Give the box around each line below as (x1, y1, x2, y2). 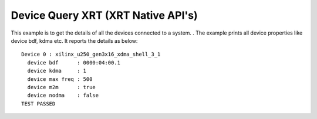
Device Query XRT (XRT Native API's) (11, 9, 198, 22)
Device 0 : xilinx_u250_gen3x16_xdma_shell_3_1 (21, 51, 161, 58)
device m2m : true (27, 84, 96, 90)
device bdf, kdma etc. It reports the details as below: (11, 37, 138, 44)
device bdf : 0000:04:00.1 (27, 59, 120, 66)
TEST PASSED (21, 100, 56, 107)
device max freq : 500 (27, 76, 93, 82)
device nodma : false (27, 92, 99, 99)
